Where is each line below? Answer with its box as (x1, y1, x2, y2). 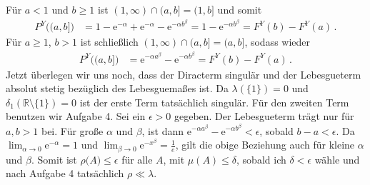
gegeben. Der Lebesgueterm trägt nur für (174, 109, 354, 124)
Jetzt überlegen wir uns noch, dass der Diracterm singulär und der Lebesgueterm (6, 66, 361, 81)
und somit (217, 2, 262, 16)
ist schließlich (80, 34, 139, 49)
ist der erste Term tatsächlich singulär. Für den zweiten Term (79, 94, 349, 109)
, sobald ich (236, 151, 286, 166)
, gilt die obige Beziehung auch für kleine (175, 137, 355, 152)
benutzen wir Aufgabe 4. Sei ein (6, 109, 146, 124)
